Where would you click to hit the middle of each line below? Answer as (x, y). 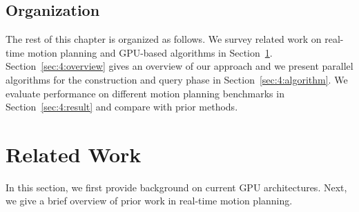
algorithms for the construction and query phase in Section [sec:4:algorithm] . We (177, 79)
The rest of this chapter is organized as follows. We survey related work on (164, 39)
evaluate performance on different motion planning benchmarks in (145, 93)
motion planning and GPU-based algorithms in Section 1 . (150, 52)
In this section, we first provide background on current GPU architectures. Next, (176, 187)
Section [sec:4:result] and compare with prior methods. (122, 107)
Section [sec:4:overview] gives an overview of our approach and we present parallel (179, 66)
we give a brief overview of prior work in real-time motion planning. (149, 201)
